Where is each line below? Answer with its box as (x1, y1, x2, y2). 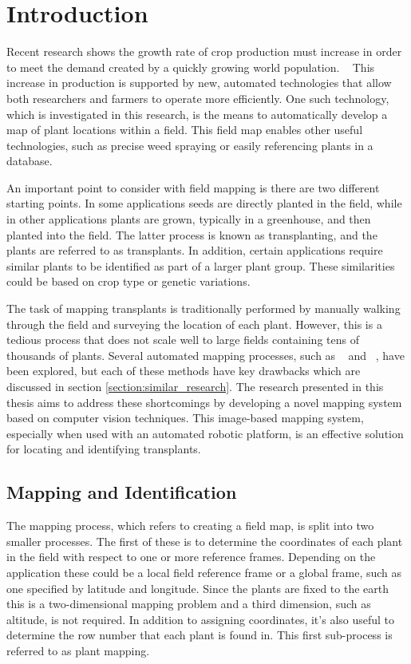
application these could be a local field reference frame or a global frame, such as (6, 563, 402, 580)
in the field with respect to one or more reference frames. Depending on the (6, 548, 376, 565)
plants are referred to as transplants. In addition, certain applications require (6, 242, 383, 259)
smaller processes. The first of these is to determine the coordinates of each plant (6, 532, 403, 549)
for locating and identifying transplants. (6, 441, 201, 457)
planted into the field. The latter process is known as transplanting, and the (6, 226, 377, 243)
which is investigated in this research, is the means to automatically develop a (6, 105, 388, 122)
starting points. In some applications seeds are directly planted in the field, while (6, 195, 402, 211)
